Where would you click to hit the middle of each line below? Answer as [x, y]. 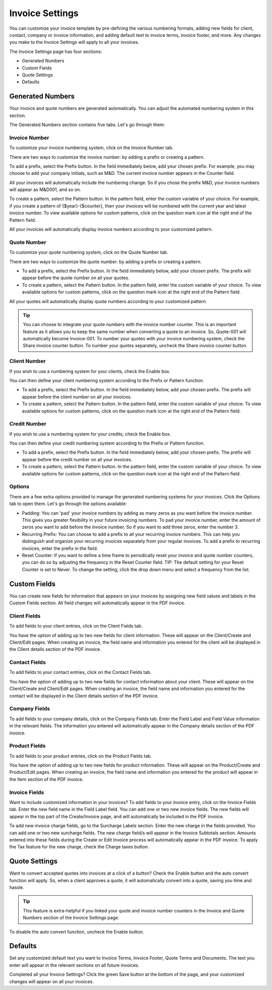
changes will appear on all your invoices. [52, 981]
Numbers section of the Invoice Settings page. [71, 918]
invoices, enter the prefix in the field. [60, 548]
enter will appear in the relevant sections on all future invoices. [74, 965]
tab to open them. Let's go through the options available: [68, 504]
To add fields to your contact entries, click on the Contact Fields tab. [80, 672]
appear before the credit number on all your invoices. [77, 459]
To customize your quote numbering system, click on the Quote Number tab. [89, 253]
